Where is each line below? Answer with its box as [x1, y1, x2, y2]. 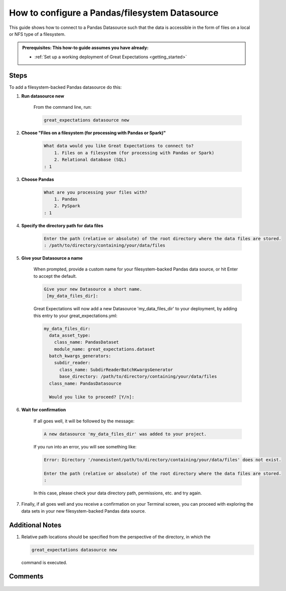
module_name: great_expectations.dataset [54, 346, 155, 352]
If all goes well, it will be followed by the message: [33, 418, 135, 424]
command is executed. [21, 559, 68, 566]
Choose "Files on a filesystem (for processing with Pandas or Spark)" [21, 130, 166, 136]
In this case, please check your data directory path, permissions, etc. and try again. [33, 490, 202, 496]
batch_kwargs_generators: [49, 353, 111, 359]
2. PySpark [54, 203, 80, 209]
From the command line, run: [33, 104, 92, 110]
